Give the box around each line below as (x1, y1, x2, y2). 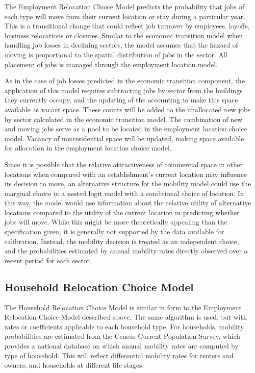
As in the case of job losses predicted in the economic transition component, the (4, 75, 245, 86)
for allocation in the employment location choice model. (4, 143, 172, 153)
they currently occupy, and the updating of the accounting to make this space (4, 95, 238, 105)
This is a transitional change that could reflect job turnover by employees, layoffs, (4, 21, 250, 31)
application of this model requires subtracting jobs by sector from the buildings (4, 85, 243, 95)
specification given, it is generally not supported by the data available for (4, 226, 225, 237)
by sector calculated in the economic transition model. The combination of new (4, 114, 243, 124)
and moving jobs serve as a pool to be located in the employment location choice (4, 124, 247, 134)
